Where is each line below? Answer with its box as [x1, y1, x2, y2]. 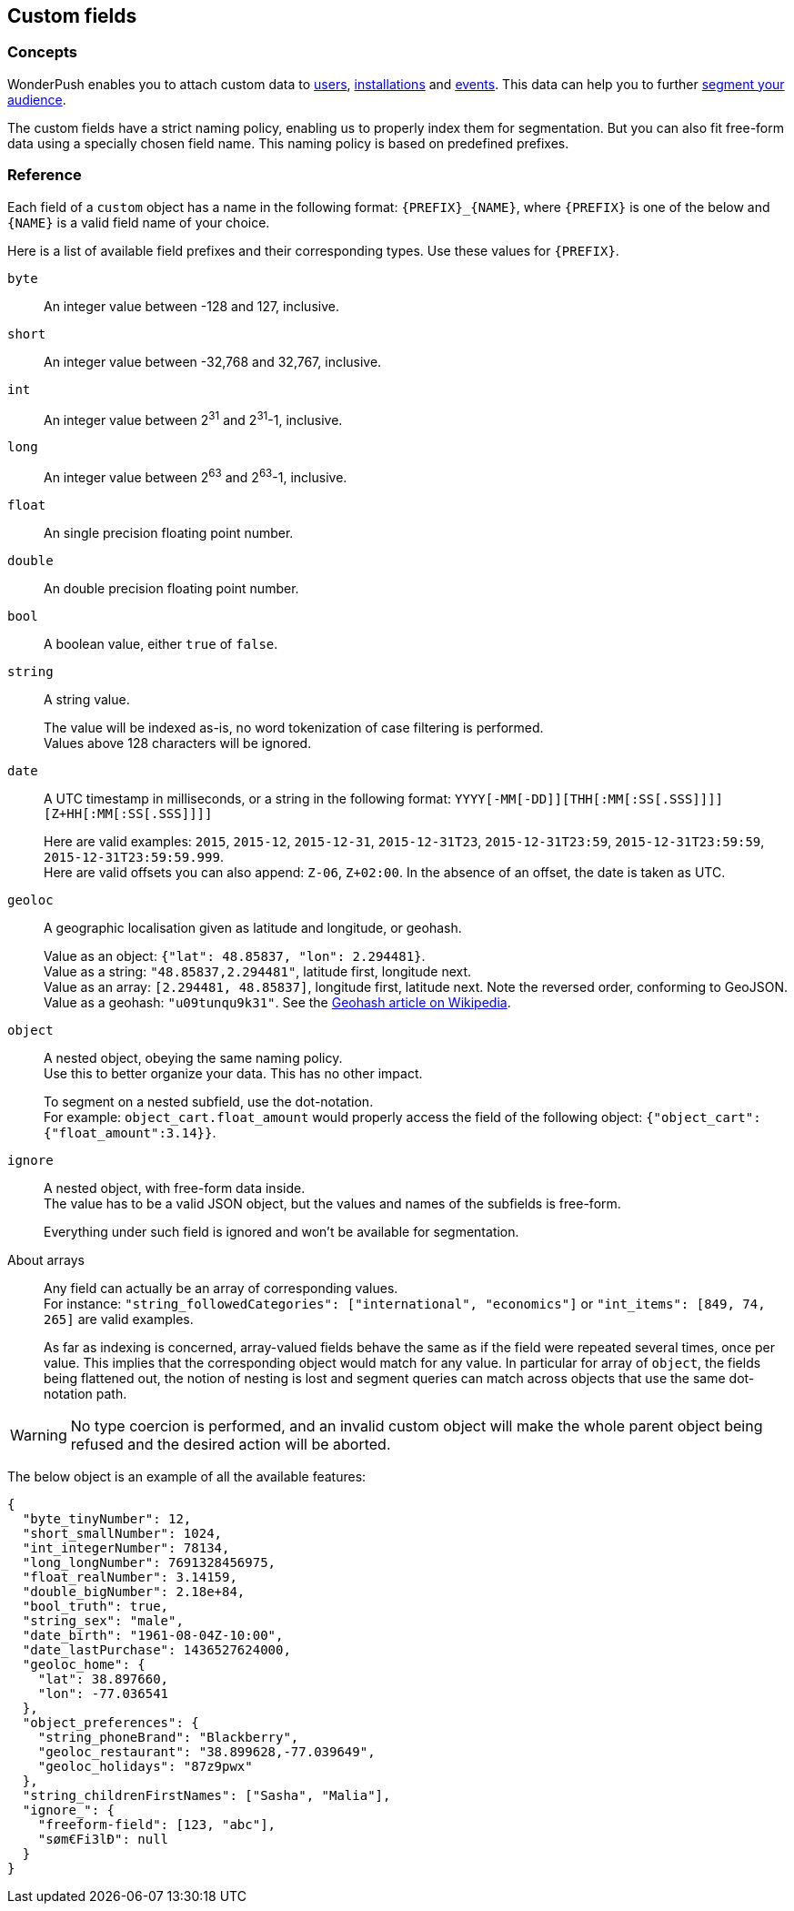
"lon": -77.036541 [37, 1685, 169, 1701]
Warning [10, 1425, 67, 1444]
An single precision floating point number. [44, 524, 294, 541]
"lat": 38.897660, [37, 1671, 169, 1686]
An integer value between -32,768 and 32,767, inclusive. [44, 353, 382, 369]
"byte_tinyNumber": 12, [22, 1511, 192, 1526]
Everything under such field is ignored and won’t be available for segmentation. [44, 1223, 519, 1239]
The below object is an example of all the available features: [7, 1468, 367, 1484]
